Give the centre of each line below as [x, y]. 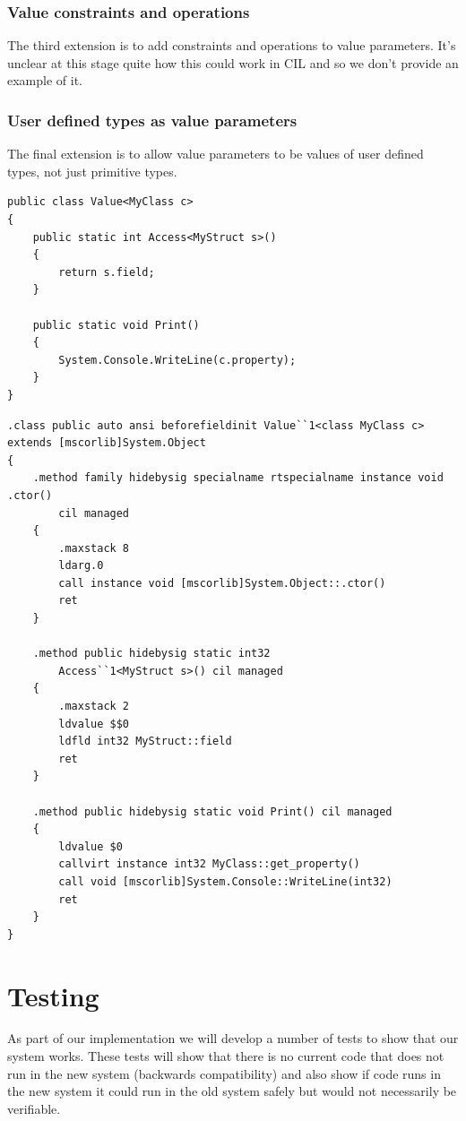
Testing [53, 995]
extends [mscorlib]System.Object [107, 443]
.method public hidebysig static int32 [151, 654]
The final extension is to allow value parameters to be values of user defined [216, 154]
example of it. [45, 80]
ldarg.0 [81, 566]
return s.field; [107, 272]
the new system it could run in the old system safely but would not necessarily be [232, 1091]
